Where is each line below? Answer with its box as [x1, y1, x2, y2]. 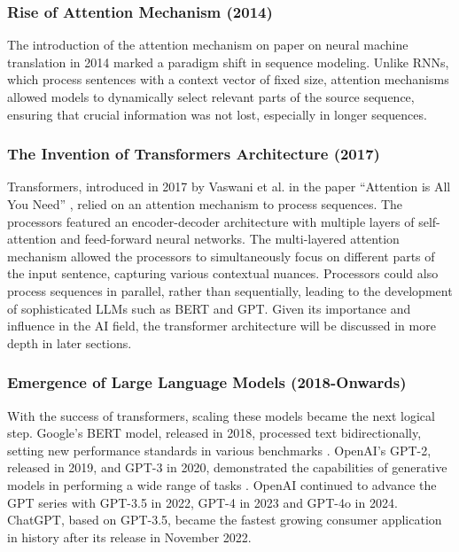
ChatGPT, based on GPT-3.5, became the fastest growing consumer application [7, 510, 442, 529]
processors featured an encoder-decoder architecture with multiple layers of [7, 212, 415, 230]
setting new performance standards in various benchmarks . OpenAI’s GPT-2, [7, 440, 432, 459]
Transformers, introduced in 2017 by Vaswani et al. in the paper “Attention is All [7, 177, 451, 196]
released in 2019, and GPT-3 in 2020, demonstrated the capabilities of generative [7, 458, 447, 477]
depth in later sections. [7, 333, 132, 352]
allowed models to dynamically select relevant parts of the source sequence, [7, 88, 415, 105]
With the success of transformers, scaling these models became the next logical [7, 406, 435, 424]
